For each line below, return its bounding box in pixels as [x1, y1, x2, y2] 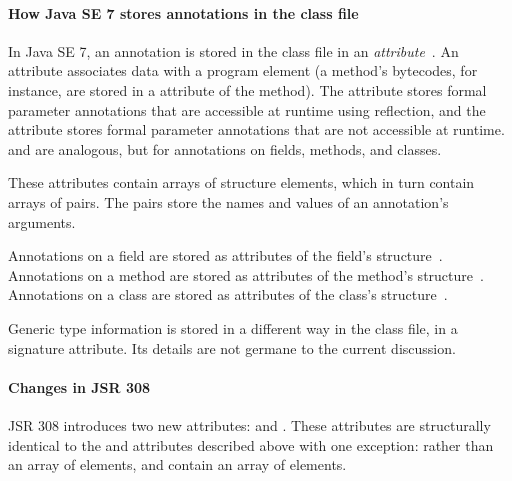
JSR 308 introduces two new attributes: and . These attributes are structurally [8, 414, 491, 435]
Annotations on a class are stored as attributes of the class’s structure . [8, 284, 448, 305]
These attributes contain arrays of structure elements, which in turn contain [8, 172, 475, 193]
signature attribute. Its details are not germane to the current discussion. [8, 337, 456, 358]
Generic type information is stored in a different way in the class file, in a [8, 317, 458, 338]
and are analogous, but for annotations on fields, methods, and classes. [8, 138, 442, 159]
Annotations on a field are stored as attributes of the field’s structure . [8, 245, 443, 266]
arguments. [8, 211, 76, 232]
